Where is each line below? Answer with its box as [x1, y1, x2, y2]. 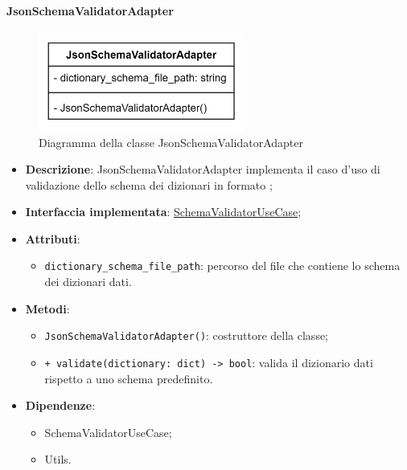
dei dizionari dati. [44, 273, 132, 290]
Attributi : [25, 230, 80, 247]
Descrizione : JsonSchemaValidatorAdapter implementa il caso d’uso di [25, 161, 380, 178]
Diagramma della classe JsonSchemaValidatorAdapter [39, 133, 303, 150]
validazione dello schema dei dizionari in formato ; [25, 176, 273, 193]
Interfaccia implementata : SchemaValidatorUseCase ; [25, 203, 302, 220]
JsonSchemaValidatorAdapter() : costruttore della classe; [44, 327, 329, 344]
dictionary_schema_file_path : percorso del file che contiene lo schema [44, 257, 401, 274]
